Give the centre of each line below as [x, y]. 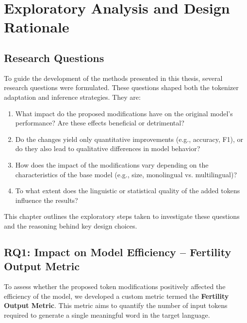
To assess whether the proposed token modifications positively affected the [115, 286]
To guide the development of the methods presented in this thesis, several [113, 78]
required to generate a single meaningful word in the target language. [107, 315]
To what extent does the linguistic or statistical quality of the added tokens [128, 191]
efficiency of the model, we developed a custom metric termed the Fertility [116, 296]
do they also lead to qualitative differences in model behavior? [108, 148]
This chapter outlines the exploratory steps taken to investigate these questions [122, 216]
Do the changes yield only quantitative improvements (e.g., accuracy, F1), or [129, 139]
